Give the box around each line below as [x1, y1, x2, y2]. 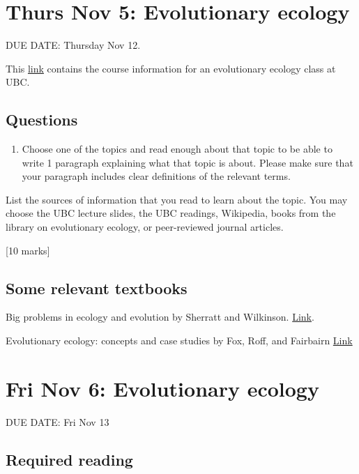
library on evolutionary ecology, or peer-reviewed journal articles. [6, 220, 284, 234]
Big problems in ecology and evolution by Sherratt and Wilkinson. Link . [6, 309, 314, 324]
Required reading [6, 448, 133, 470]
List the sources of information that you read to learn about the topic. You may [6, 192, 348, 206]
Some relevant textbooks [6, 277, 188, 298]
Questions [6, 109, 78, 130]
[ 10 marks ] [6, 243, 50, 257]
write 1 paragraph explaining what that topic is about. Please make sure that [22, 155, 353, 169]
